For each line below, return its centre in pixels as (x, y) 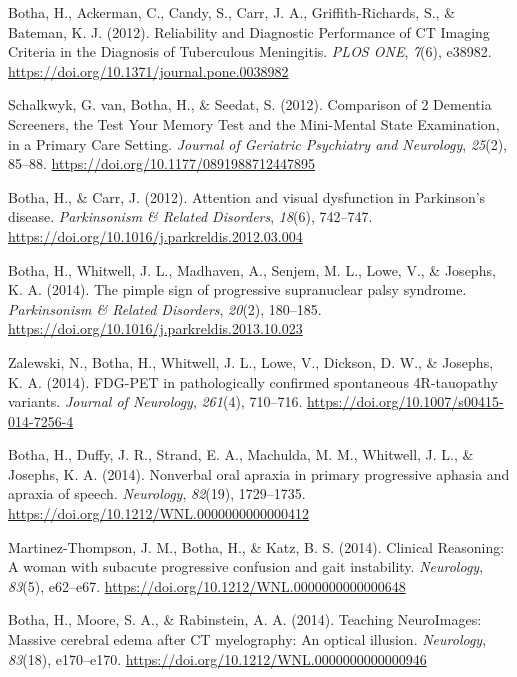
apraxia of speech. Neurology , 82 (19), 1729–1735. (157, 493)
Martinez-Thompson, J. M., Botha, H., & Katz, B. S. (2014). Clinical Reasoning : (256, 546)
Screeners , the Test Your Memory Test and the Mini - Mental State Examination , (254, 123)
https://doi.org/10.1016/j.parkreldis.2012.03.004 (155, 235)
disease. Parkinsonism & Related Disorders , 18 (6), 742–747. (190, 216)
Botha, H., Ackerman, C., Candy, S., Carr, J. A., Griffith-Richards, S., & (232, 12)
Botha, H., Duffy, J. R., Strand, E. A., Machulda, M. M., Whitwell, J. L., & (241, 454)
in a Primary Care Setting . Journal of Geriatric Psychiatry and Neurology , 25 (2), (257, 143)
